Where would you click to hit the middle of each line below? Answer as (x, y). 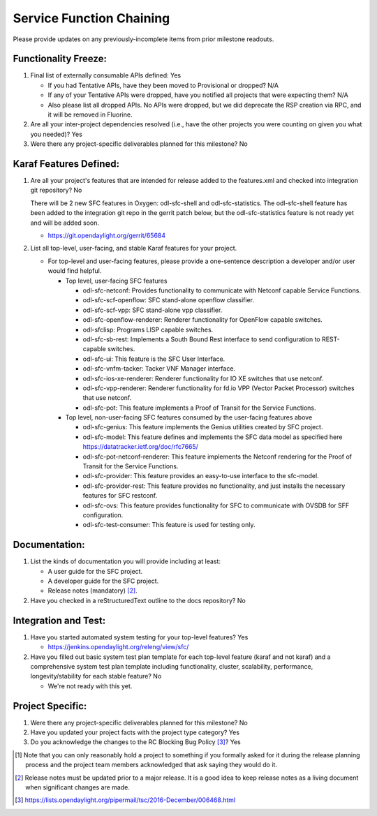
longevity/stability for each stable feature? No (96, 676)
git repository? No (56, 190)
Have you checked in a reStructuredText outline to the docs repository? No (138, 600)
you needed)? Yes (57, 134)
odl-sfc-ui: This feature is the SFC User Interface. (154, 359)
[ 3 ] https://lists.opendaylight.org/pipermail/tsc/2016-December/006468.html (125, 800)
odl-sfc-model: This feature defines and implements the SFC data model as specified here (213, 437)
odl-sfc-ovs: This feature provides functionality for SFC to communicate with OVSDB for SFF (216, 505)
